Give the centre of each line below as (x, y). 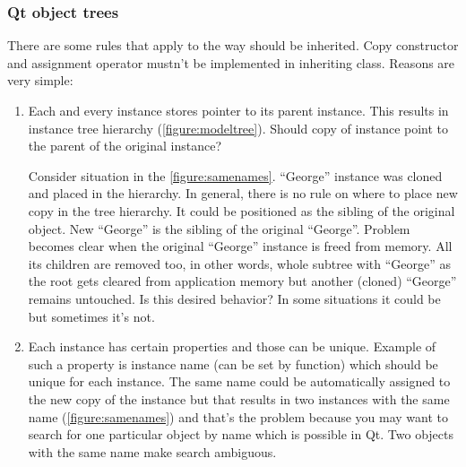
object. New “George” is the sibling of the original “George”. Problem (219, 228)
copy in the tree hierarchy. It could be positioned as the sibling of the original (242, 210)
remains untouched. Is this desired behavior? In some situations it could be (234, 298)
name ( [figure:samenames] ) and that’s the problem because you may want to (238, 416)
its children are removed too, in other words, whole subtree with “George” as (239, 263)
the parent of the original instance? (125, 146)
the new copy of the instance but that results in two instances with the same (239, 398)
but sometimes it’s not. (91, 316)
